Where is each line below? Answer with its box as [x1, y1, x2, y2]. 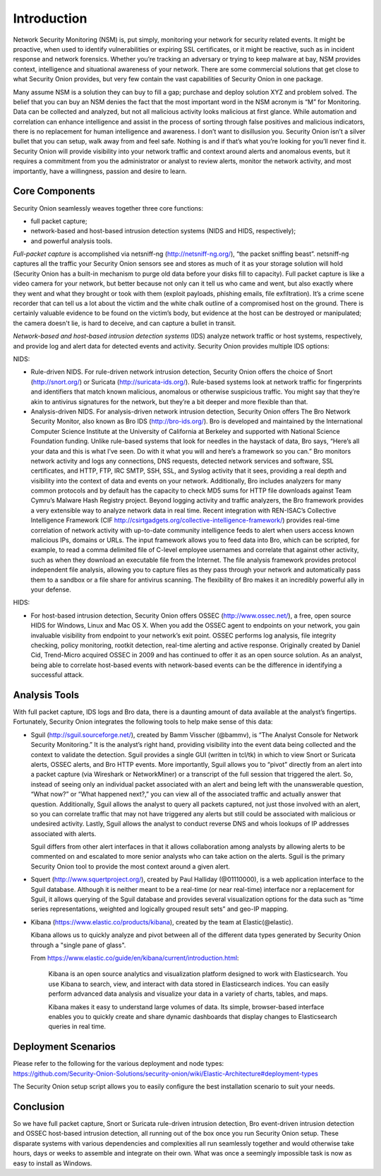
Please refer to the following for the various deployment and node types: [13, 1059, 224, 1068]
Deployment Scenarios [13, 1041, 116, 1053]
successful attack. [30, 671, 85, 679]
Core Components [13, 185, 95, 197]
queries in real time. [48, 1022, 106, 1031]
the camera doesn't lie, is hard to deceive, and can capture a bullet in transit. [13, 319, 236, 327]
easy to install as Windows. [13, 1159, 92, 1168]
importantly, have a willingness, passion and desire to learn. [13, 167, 187, 175]
